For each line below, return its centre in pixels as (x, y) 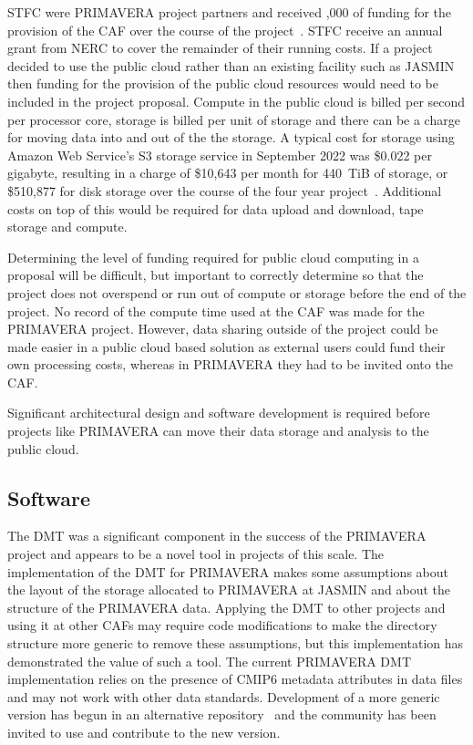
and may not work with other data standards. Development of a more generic (224, 696)
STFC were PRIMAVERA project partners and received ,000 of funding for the (230, 12)
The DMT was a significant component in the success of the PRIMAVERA (217, 536)
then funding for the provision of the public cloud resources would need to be (223, 83)
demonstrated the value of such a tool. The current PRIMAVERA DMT (210, 661)
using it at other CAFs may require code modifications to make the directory (222, 625)
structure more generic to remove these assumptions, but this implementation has (236, 643)
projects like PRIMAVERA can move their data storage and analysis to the (218, 431)
